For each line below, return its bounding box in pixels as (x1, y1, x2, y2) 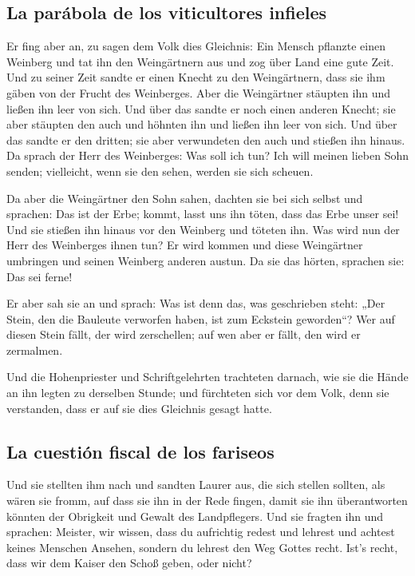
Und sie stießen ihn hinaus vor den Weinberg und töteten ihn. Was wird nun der (6, 220, 400, 237)
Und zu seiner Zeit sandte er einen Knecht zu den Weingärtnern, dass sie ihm (6, 69, 385, 85)
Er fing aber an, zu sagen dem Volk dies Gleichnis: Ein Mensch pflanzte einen (6, 38, 385, 54)
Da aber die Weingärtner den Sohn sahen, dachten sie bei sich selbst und (6, 189, 363, 206)
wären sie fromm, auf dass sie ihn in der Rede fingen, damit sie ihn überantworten (6, 492, 408, 509)
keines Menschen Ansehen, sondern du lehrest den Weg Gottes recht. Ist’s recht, (6, 538, 398, 555)
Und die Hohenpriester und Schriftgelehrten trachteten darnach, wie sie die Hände (6, 368, 409, 385)
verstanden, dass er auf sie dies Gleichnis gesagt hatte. (6, 399, 272, 416)
